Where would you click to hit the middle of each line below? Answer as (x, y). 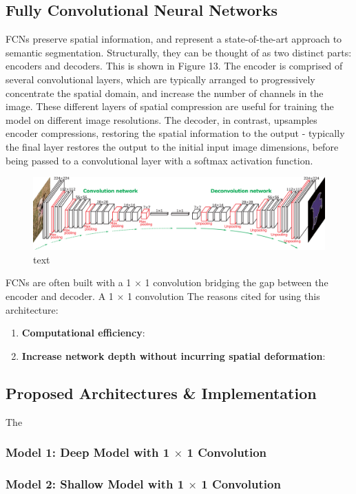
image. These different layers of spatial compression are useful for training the (170, 106)
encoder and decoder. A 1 (60, 296)
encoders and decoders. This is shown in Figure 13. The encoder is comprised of (174, 66)
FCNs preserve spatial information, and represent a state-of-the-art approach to (174, 39)
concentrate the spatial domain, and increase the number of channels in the (165, 93)
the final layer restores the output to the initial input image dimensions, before (172, 146)
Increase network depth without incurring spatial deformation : (174, 355)
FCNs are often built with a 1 (69, 282)
